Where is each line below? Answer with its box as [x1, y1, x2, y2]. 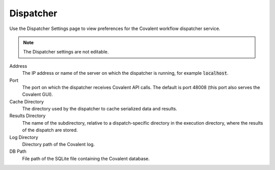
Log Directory [9, 134, 38, 140]
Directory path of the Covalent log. [22, 141, 95, 148]
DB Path [9, 148, 26, 155]
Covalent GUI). [22, 92, 53, 98]
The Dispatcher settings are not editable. [23, 49, 109, 55]
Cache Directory [9, 98, 44, 104]
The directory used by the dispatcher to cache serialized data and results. [22, 106, 178, 112]
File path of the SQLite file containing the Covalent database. [22, 155, 150, 161]
